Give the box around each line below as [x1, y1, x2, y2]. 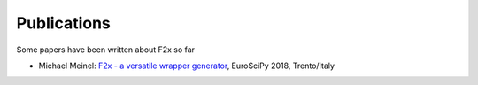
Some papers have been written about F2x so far [16, 44, 195, 55]
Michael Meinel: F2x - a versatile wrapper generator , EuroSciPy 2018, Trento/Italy [38, 60, 335, 71]
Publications [16, 13, 111, 33]
